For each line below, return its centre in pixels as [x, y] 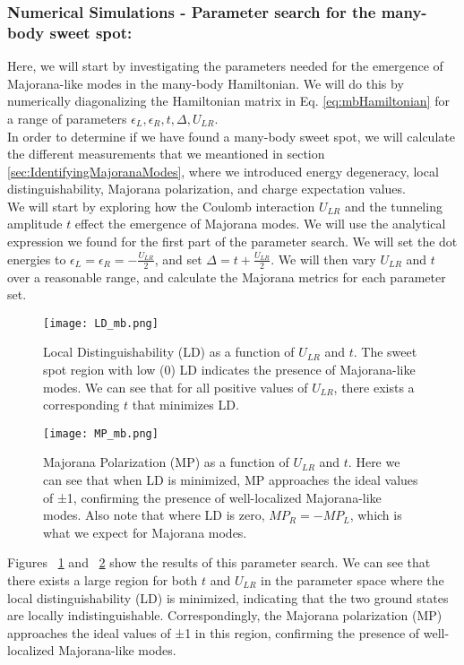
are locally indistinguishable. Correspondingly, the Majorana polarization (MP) [225, 615]
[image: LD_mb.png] [101, 323]
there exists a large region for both [103, 579]
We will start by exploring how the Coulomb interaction [161, 206]
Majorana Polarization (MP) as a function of [166, 462]
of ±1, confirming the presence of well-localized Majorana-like [212, 497]
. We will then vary [323, 259]
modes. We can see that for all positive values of [176, 387]
